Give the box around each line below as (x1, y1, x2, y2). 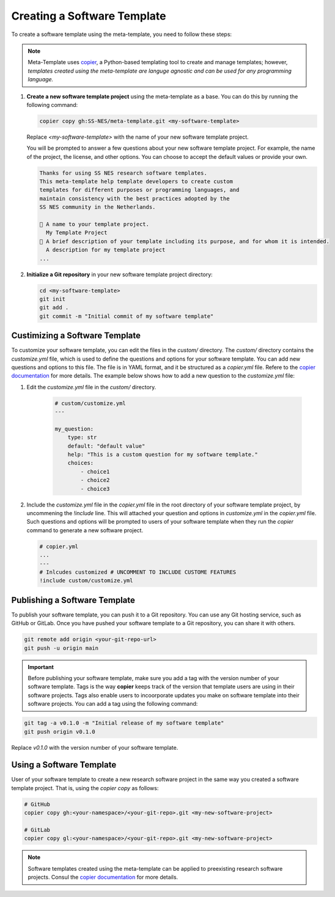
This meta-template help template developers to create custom (39, 178, 234, 185)
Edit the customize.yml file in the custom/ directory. (26, 383, 156, 390)
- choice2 (80, 477, 110, 484)
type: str (67, 434, 97, 441)
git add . (39, 304, 69, 311)
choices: (67, 459, 94, 467)
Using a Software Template (11, 760, 117, 770)
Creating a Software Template (11, 9, 166, 23)
